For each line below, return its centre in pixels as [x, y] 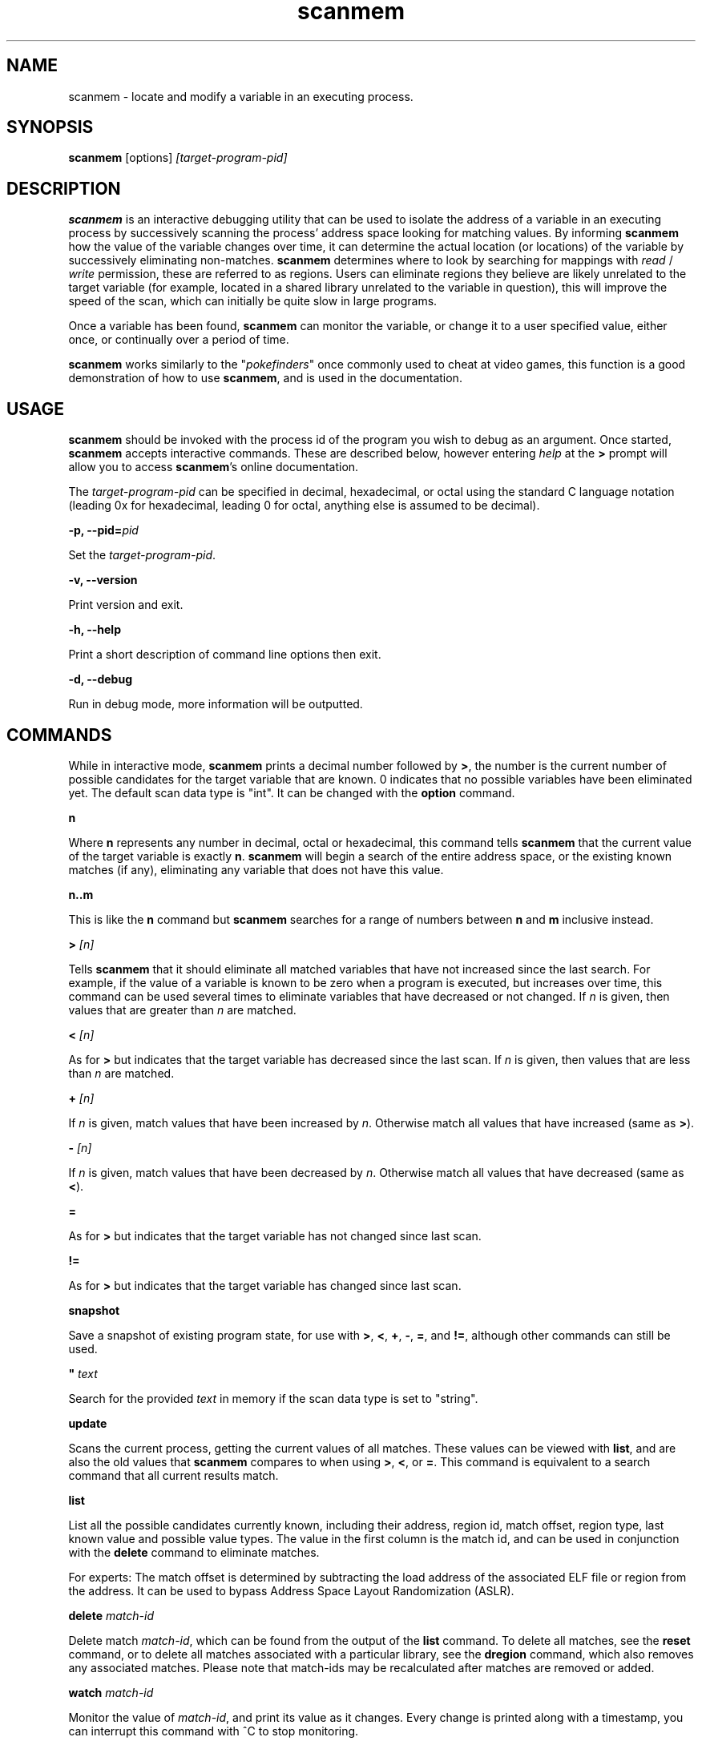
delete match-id [111, 1615]
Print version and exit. [126, 605]
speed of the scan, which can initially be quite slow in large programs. [253, 301]
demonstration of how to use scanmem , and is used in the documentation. [265, 378]
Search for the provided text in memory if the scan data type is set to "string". [273, 1398]
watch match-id [111, 1692]
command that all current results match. [173, 1475]
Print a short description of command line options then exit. [225, 655]
